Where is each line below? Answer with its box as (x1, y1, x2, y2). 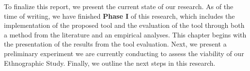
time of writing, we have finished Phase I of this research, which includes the (4, 11, 235, 21)
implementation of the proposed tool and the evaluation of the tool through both (4, 20, 245, 30)
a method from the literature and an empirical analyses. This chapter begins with (4, 29, 247, 39)
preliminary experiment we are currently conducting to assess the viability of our (4, 48, 244, 58)
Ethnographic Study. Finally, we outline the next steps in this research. (4, 58, 216, 68)
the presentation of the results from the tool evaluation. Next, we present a (4, 39, 227, 49)
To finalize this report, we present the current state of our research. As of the (4, 1, 234, 11)
